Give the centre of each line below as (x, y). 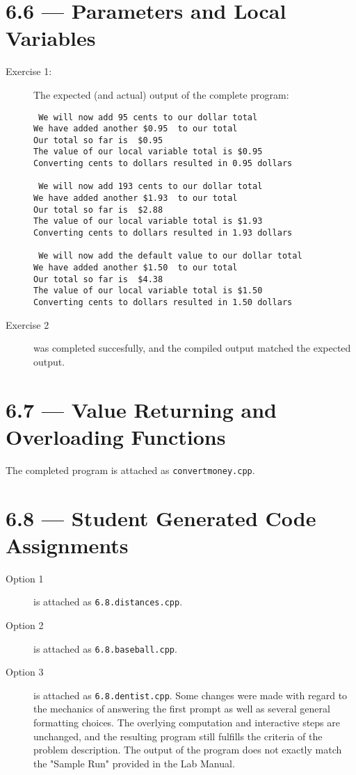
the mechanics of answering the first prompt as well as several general (182, 709)
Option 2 (25, 625)
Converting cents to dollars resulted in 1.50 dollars (163, 302)
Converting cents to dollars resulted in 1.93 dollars (163, 233)
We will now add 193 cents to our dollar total (151, 187)
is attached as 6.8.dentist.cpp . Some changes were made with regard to (191, 695)
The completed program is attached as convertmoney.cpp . (130, 470)
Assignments (67, 545)
